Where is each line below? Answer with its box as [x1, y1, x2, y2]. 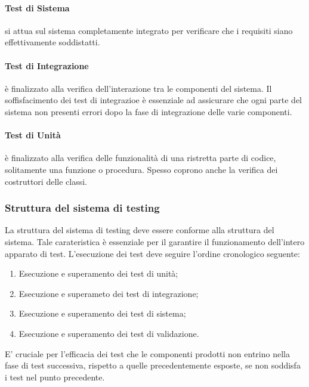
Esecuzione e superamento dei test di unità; [18, 267, 178, 280]
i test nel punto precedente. [5, 370, 105, 383]
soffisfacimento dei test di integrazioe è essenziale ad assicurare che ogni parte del [5, 94, 302, 106]
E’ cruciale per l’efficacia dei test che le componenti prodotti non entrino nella [5, 347, 290, 360]
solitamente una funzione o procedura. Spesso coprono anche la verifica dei [5, 163, 278, 175]
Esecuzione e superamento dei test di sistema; [18, 307, 186, 320]
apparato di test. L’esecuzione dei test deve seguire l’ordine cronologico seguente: [5, 247, 300, 259]
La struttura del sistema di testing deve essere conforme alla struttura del [5, 224, 274, 236]
